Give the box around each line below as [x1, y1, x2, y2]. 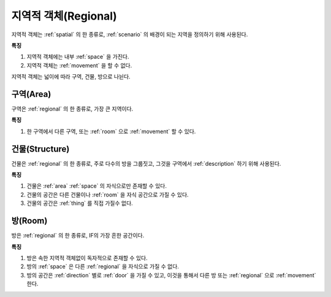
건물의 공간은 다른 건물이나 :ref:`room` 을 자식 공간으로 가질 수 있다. [26, 191, 189, 198]
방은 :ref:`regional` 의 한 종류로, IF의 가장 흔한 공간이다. [11, 232, 145, 239]
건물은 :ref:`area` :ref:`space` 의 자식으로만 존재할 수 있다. [26, 182, 167, 190]
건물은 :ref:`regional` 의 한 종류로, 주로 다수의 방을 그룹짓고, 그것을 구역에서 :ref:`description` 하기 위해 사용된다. [11, 160, 281, 167]
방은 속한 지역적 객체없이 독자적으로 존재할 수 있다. [26, 254, 148, 261]
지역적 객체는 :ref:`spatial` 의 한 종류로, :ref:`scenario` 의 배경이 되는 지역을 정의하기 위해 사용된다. [11, 31, 248, 38]
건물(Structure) [11, 144, 70, 154]
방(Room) [11, 215, 48, 226]
